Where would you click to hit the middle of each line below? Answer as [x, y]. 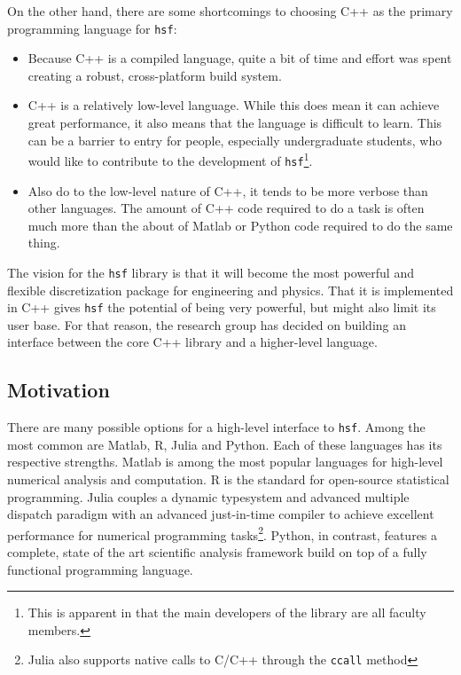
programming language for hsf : [92, 28]
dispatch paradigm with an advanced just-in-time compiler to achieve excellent [221, 514]
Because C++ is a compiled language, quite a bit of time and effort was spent [240, 58]
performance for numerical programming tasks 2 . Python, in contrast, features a [223, 533]
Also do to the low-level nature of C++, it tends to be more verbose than [228, 190]
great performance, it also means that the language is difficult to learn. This [235, 123]
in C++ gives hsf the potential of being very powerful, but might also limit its [222, 307]
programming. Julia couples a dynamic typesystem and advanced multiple [208, 496]
